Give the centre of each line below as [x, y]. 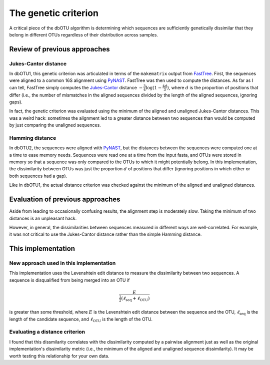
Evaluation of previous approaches [65, 199]
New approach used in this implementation [62, 263]
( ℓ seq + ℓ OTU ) [135, 299]
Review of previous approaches [59, 49]
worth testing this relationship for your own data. [59, 356]
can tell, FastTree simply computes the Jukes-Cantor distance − [76, 87]
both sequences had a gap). [38, 176]
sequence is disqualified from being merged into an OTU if [69, 280]
